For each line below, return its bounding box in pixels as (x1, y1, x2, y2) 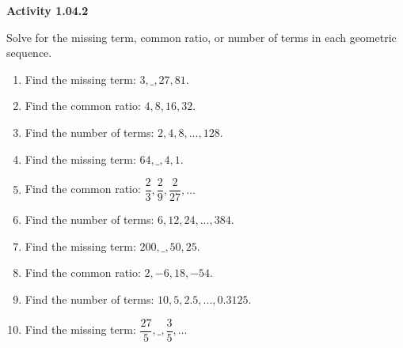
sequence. (6, 44, 52, 61)
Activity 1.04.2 (6, 2, 89, 18)
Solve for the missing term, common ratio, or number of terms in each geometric (6, 28, 397, 45)
